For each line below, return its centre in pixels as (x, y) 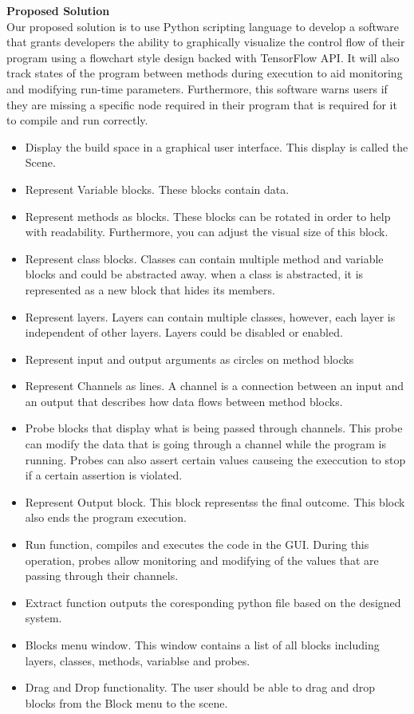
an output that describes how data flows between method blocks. (184, 401)
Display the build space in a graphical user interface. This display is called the (217, 146)
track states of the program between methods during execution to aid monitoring (205, 73)
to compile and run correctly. (77, 120)
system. (43, 618)
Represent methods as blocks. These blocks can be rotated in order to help (208, 216)
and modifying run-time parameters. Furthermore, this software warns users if (197, 88)
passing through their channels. (102, 576)
